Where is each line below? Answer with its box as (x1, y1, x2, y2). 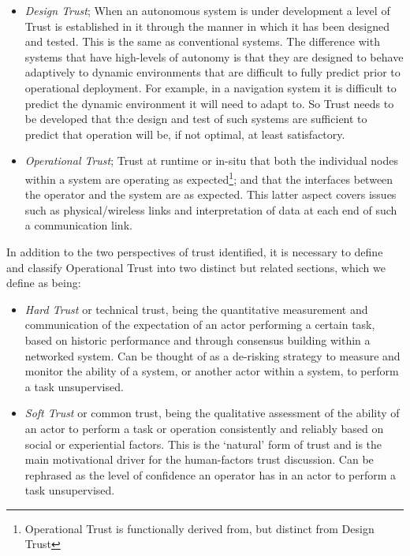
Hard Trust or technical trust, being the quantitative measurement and (24, 300, 368, 317)
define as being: (6, 274, 81, 291)
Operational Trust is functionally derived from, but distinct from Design (24, 520, 375, 536)
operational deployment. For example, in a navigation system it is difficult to (24, 79, 397, 95)
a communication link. (24, 217, 132, 233)
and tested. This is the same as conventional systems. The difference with (24, 33, 380, 50)
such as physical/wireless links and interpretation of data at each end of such (24, 201, 397, 218)
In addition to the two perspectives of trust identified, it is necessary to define (6, 243, 383, 259)
